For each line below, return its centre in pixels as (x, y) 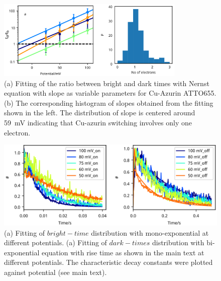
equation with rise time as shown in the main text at (123, 252)
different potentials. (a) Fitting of (56, 242)
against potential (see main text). (56, 272)
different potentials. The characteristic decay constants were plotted (108, 262)
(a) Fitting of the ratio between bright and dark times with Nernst (107, 83)
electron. (17, 132)
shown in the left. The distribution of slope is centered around (100, 113)
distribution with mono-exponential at (150, 232)
